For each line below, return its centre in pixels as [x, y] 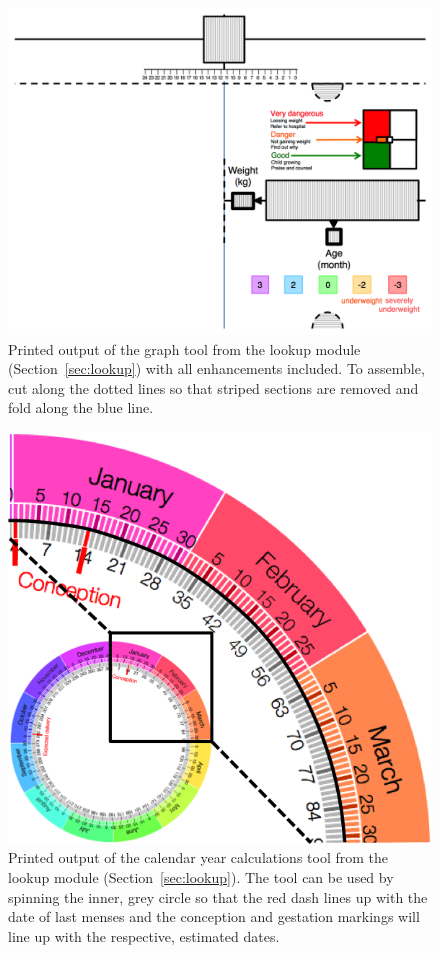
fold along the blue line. [81, 407]
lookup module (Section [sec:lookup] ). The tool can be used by [201, 877]
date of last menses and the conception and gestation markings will [214, 916]
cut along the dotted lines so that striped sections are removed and [213, 387]
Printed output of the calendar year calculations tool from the [198, 857]
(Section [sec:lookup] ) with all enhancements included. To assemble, [216, 368]
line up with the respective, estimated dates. [144, 935]
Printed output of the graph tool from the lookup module [184, 348]
